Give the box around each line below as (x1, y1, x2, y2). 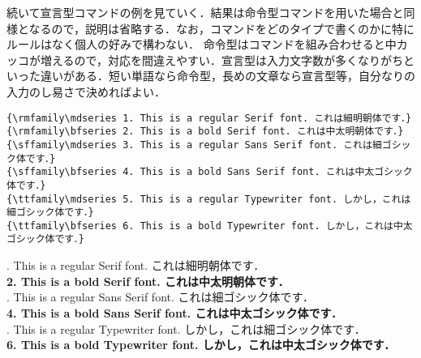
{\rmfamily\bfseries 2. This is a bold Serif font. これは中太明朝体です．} (6, 126, 404, 138)
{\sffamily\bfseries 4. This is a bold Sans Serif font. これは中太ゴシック (6, 166, 413, 178)
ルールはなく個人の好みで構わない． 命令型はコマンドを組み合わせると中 (6, 36, 397, 53)
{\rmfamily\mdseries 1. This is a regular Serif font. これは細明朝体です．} (6, 112, 412, 124)
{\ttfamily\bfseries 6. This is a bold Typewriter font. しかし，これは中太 (6, 219, 413, 232)
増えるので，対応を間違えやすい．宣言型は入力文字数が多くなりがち (40, 51, 404, 68)
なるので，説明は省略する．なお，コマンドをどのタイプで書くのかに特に (28, 19, 415, 36)
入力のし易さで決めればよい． (6, 83, 165, 100)
